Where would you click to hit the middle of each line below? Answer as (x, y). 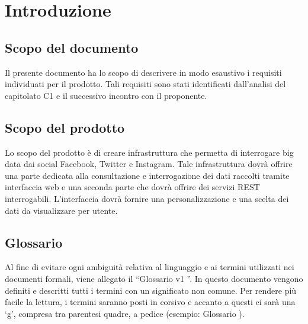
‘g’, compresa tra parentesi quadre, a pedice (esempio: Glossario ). (125, 313)
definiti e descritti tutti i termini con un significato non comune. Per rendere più (151, 290)
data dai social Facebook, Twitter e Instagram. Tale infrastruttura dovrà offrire (149, 164)
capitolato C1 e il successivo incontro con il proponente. (106, 95)
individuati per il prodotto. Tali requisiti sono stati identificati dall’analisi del (145, 84)
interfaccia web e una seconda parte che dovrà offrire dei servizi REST (132, 187)
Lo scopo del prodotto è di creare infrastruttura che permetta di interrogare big (149, 152)
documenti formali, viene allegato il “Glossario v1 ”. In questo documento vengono (154, 278)
